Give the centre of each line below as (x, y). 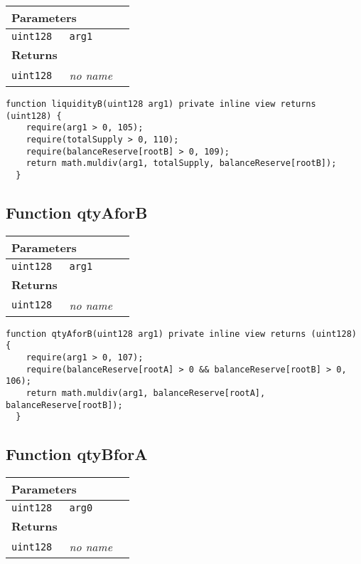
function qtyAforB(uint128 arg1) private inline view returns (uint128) (181, 334)
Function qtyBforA (77, 454)
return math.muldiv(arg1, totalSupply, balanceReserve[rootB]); (181, 163)
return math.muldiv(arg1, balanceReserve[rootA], (146, 393)
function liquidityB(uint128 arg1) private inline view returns (161, 104)
